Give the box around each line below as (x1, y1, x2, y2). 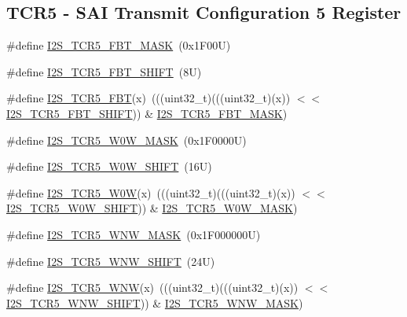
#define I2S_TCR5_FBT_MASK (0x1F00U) (6, 37, 231, 53)
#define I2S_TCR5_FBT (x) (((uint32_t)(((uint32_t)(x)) (6, 90, 291, 106)
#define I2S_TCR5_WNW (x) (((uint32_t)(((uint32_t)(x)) (6, 279, 299, 296)
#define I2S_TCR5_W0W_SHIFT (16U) (6, 158, 212, 175)
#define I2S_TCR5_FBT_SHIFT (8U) (6, 63, 202, 79)
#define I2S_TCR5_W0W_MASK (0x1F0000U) (6, 131, 247, 148)
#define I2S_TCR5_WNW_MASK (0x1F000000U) (6, 226, 261, 242)
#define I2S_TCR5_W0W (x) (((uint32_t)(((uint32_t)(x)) (6, 184, 295, 201)
